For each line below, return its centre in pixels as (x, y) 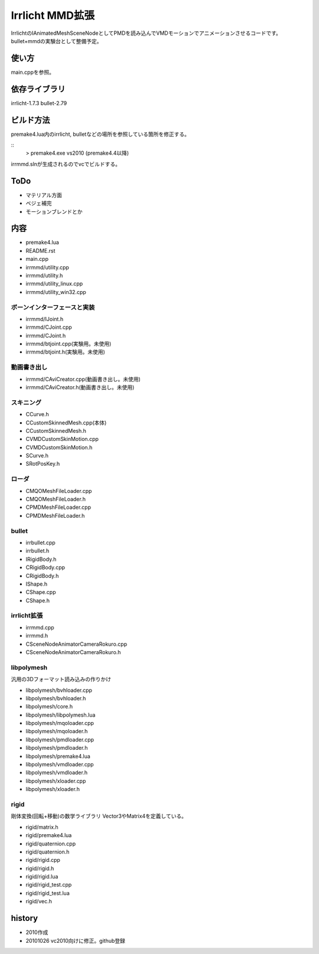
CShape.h (38, 600)
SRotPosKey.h (43, 464)
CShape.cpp (41, 592)
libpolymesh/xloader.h (53, 789)
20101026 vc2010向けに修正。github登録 (75, 940)
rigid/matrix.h (42, 827)
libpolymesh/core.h (49, 707)
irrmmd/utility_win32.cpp (56, 292)
